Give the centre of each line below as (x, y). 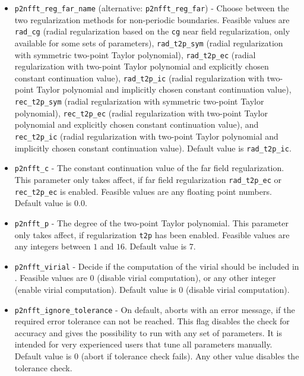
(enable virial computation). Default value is (95, 289)
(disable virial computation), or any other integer (186, 278)
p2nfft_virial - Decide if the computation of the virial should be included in (157, 266)
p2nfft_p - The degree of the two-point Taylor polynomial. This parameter (151, 222)
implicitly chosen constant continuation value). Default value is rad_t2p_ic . (153, 148)
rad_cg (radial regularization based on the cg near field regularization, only (152, 31)
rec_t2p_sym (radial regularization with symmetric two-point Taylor (139, 101)
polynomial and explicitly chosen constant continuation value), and (137, 124)
